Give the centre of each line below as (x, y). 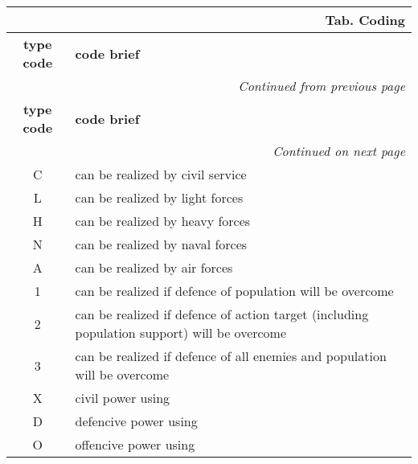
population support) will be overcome (181, 333)
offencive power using (135, 444)
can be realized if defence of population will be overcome (234, 291)
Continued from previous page (322, 86)
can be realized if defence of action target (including (222, 314)
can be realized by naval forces (161, 244)
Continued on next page (339, 151)
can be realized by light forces (159, 197)
